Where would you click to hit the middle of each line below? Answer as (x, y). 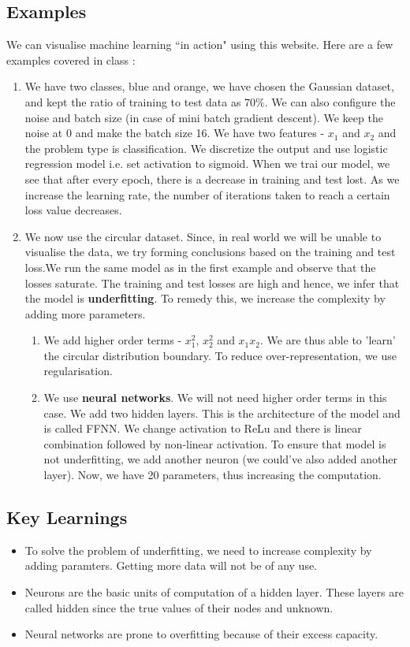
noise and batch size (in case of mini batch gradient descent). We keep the (204, 117)
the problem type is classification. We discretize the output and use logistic (206, 148)
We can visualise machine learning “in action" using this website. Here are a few (200, 45)
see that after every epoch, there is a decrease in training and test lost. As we (212, 178)
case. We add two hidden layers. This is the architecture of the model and (222, 413)
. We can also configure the (330, 101)
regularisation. (78, 371)
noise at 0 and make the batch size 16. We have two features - (175, 133)
